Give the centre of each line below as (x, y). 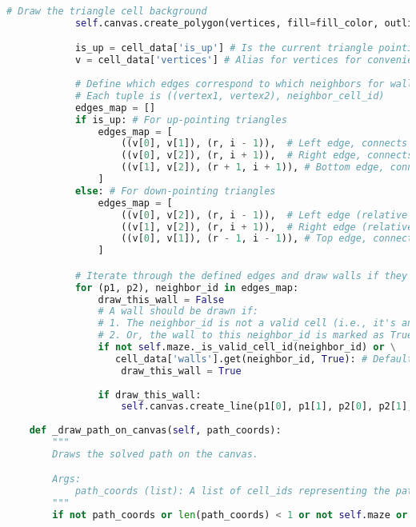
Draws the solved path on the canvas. (155, 454)
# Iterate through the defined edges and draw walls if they (241, 275)
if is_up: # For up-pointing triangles (181, 120)
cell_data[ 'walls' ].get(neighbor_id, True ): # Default (264, 359)
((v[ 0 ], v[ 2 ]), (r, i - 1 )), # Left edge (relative (264, 215)
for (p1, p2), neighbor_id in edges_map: (187, 287)
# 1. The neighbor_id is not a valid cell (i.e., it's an (256, 323)
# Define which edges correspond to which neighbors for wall (244, 84)
